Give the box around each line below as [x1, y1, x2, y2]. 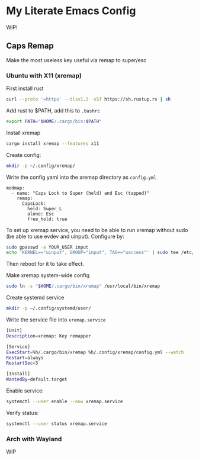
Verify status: [6, 409, 39, 416]
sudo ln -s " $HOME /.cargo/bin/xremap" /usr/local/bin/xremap [6, 283, 161, 289]
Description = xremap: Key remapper [6, 333, 92, 339]
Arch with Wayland [6, 435, 62, 443]
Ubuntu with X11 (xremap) [6, 71, 82, 79]
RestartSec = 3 [6, 360, 38, 366]
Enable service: [6, 387, 44, 394]
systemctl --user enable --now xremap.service [6, 398, 123, 405]
